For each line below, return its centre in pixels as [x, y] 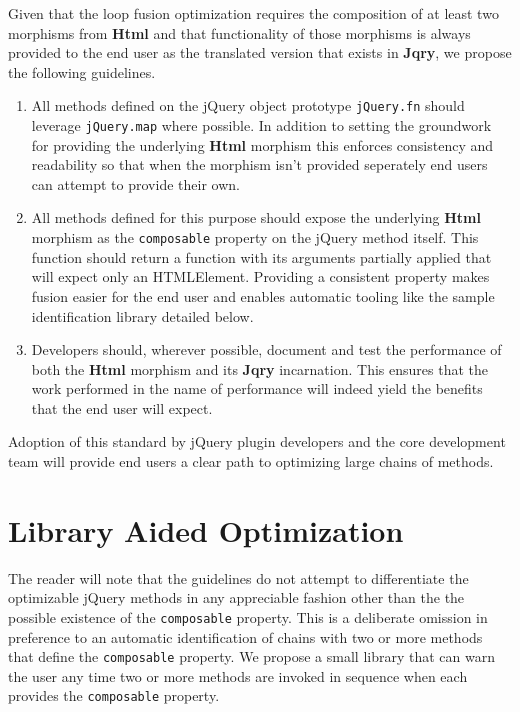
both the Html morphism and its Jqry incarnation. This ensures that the [259, 368]
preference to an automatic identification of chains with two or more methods [245, 636]
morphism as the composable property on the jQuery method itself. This [255, 237]
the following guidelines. [82, 71]
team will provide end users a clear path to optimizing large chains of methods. [251, 461]
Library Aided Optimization [206, 529]
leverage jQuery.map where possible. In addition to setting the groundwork [261, 125]
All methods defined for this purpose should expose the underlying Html [256, 217]
